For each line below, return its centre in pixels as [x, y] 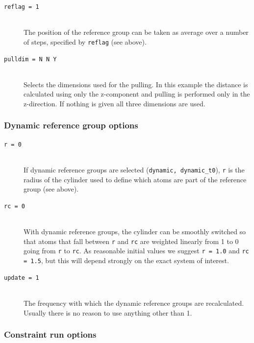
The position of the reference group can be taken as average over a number [136, 32]
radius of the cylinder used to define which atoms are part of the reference [135, 179]
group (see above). [51, 189]
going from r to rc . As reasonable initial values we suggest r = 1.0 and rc [136, 251]
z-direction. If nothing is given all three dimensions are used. [114, 103]
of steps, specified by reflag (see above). [85, 41]
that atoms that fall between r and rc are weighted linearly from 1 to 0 [131, 241]
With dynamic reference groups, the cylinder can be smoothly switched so [135, 232]
